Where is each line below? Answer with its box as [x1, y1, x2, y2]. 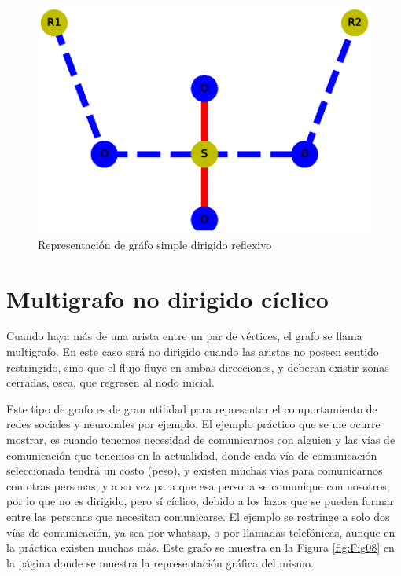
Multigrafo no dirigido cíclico [6, 282, 329, 314]
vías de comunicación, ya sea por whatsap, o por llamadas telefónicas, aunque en [6, 523, 395, 540]
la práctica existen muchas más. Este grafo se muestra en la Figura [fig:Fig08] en [6, 539, 395, 556]
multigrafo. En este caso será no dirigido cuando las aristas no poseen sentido [6, 343, 379, 360]
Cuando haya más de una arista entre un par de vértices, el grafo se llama [6, 328, 362, 344]
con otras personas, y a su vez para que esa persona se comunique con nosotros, [6, 477, 390, 493]
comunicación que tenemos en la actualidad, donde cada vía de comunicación [6, 446, 377, 463]
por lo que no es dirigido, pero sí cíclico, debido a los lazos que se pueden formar [6, 493, 395, 509]
